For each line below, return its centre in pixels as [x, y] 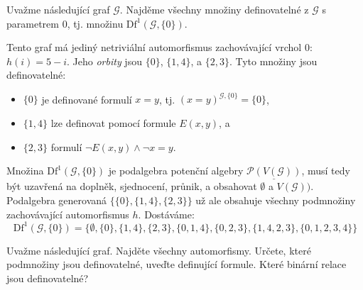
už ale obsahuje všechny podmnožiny [276, 200]
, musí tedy [326, 171]
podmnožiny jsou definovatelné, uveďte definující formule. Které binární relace [177, 264]
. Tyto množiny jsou [273, 61]
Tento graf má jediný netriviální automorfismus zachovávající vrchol [154, 47]
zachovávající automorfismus [68, 214]
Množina [25, 171]
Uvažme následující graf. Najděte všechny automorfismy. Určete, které [159, 250]
